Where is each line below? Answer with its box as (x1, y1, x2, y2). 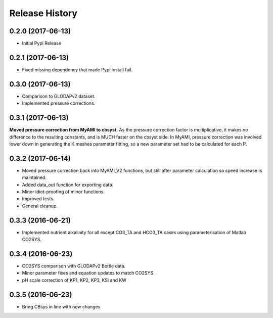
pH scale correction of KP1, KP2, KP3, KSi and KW (22, 277, 126, 283)
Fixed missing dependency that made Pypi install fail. (22, 66, 133, 73)
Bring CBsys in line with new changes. (22, 303, 102, 309)
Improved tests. (22, 196, 55, 202)
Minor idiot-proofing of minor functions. (22, 189, 105, 195)
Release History (9, 8, 78, 19)
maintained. (22, 174, 47, 180)
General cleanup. (22, 203, 58, 209)
